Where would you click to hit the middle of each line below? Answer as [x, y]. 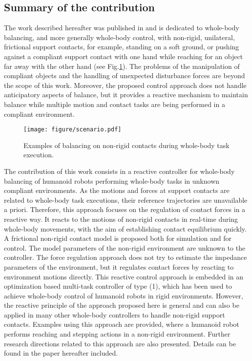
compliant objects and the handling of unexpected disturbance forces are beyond [125, 75]
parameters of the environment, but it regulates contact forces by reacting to [119, 266]
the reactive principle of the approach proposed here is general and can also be [122, 305]
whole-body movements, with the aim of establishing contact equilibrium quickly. [125, 228]
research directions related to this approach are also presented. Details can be [120, 343]
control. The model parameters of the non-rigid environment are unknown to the [125, 247]
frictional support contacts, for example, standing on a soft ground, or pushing [122, 47]
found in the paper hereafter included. [61, 353]
